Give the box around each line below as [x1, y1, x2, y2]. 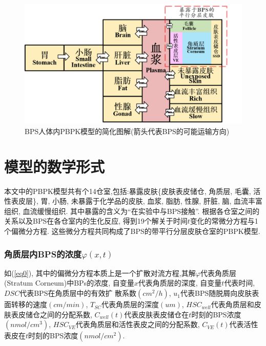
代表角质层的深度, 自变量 [138, 277, 222, 288]
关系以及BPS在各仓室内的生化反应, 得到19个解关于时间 [4, 215, 188, 226]
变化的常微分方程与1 [190, 215, 258, 226]
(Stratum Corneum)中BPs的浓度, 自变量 [4, 277, 134, 288]
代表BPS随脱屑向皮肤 [180, 288, 252, 298]
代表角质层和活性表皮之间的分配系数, [75, 319, 200, 330]
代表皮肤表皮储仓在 [124, 309, 189, 319]
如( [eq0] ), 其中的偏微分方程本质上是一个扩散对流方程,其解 [4, 267, 196, 278]
